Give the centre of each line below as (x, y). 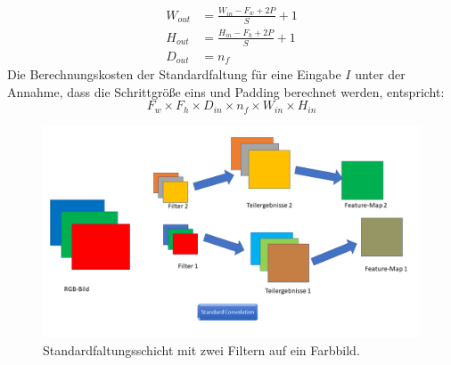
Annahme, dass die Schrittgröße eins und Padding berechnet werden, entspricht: (226, 91)
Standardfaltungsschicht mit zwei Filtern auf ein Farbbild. (201, 349)
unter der (380, 74)
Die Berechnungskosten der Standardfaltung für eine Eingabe (174, 74)
